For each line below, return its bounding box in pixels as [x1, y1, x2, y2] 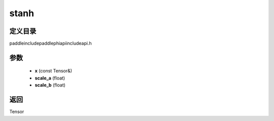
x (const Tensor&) [35, 68, 73, 74]
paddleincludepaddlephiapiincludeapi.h [9, 41, 92, 47]
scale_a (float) [35, 75, 65, 81]
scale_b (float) [35, 82, 66, 88]
